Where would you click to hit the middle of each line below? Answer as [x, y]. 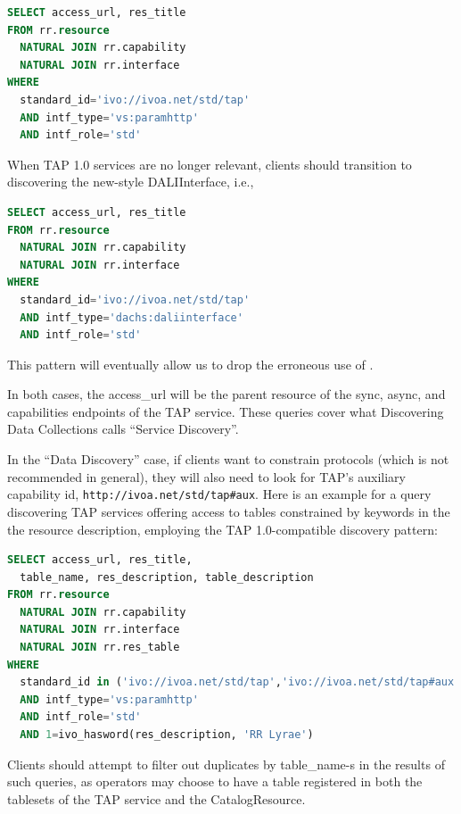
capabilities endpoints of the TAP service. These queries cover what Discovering [226, 411]
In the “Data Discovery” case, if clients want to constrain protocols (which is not [228, 459]
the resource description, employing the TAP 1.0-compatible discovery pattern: [222, 529]
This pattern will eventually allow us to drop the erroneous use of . [190, 364]
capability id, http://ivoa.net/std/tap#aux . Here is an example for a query [219, 494]
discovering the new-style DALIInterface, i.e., [131, 182]
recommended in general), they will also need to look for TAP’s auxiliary [206, 476]
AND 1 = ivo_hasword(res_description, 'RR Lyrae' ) [167, 735]
